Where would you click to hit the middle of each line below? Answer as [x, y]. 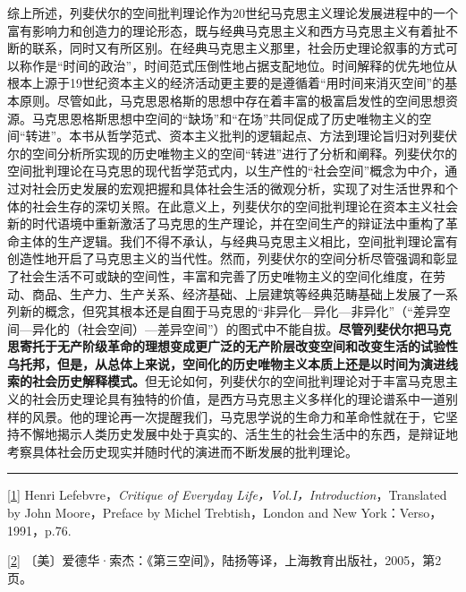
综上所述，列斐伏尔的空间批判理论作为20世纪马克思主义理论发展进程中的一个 [233, 13]
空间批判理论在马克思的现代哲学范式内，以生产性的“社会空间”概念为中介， [226, 171]
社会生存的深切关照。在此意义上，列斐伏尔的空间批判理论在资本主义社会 [245, 206]
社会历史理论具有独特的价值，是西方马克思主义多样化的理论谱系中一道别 [245, 399]
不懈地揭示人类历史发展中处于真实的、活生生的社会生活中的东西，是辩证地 [238, 434]
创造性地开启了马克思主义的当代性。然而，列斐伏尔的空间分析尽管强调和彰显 [233, 258]
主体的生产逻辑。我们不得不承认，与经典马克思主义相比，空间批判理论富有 [238, 240]
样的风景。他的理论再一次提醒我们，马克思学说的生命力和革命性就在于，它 [226, 416]
